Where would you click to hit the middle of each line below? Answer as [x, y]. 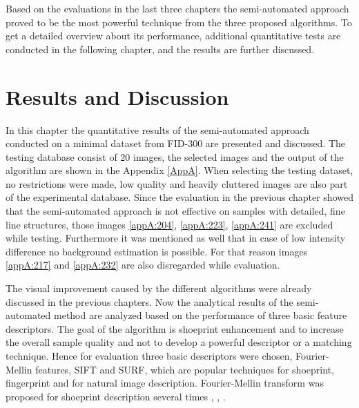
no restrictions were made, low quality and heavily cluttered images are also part [177, 183]
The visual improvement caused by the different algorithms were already [159, 288]
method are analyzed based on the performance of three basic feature [200, 315]
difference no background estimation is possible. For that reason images [157, 251]
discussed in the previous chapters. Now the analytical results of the [149, 301]
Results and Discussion [117, 96]
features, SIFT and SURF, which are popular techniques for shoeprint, [185, 369]
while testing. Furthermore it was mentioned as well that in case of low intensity [176, 238]
